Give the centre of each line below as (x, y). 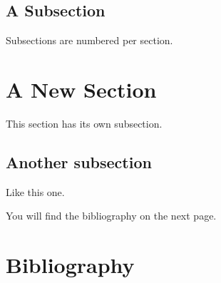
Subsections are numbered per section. (89, 40)
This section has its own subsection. (84, 123)
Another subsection (79, 161)
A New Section (81, 89)
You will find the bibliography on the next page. (111, 216)
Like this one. (35, 191)
